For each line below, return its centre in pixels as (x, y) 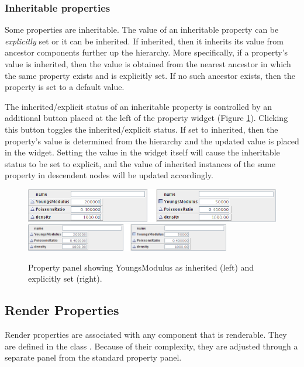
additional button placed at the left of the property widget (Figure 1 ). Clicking (146, 118)
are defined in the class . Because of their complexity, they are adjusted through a (151, 346)
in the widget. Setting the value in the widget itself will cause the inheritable (142, 152)
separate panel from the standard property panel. (93, 357)
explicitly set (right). (65, 278)
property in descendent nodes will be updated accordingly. (109, 175)
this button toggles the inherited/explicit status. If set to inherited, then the (141, 129)
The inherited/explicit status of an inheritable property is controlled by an (139, 106)
